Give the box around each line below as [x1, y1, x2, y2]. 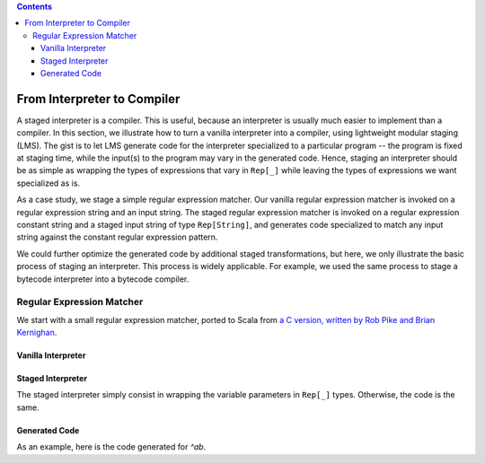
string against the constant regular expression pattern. [16, 231, 218, 242]
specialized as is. [16, 178, 81, 188]
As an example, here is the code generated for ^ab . [16, 441, 207, 452]
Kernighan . [16, 328, 57, 338]
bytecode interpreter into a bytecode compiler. [16, 274, 190, 284]
